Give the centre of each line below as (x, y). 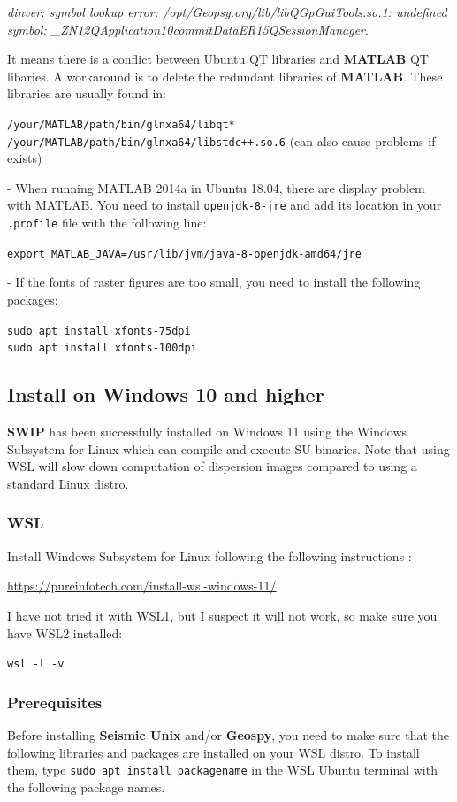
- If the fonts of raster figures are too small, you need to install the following (214, 282)
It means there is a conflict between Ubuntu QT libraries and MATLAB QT (218, 59)
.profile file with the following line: (107, 223)
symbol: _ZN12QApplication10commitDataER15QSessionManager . (188, 29)
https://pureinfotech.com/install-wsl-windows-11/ (142, 586)
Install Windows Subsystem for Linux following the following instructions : (209, 555)
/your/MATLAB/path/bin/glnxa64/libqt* (121, 124)
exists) (25, 158)
